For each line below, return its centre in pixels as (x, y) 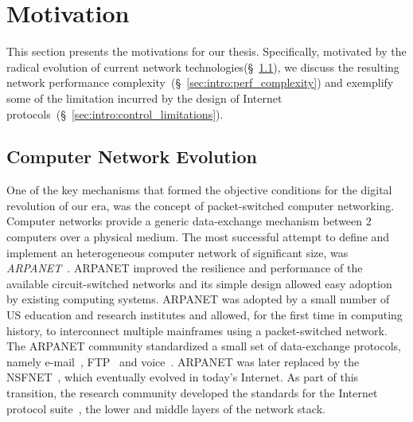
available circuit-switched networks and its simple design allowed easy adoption (199, 283)
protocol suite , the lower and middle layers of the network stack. (166, 408)
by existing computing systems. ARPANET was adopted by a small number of (198, 299)
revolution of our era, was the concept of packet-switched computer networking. (201, 205)
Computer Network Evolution (132, 156)
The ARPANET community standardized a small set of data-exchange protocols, (204, 346)
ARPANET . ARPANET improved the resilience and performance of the (185, 268)
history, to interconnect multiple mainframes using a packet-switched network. (197, 330)
